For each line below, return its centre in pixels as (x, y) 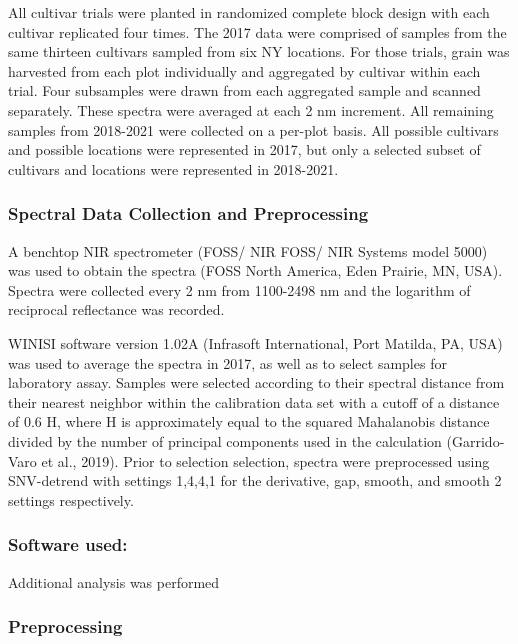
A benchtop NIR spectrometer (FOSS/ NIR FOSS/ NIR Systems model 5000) (248, 250)
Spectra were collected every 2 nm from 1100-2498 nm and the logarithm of (239, 289)
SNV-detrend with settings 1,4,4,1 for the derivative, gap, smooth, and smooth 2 (255, 480)
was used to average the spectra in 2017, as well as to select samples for (227, 362)
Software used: (68, 544)
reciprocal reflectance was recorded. (116, 309)
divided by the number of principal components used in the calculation (225, 440)
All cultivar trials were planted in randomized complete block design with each (249, 12)
